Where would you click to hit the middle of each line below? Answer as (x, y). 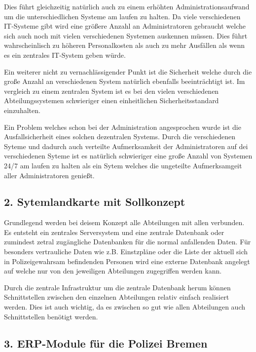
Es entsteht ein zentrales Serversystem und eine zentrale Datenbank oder (114, 232)
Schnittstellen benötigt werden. (51, 316)
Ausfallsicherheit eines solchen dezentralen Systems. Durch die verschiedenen (120, 137)
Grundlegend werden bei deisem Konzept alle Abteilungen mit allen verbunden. (124, 222)
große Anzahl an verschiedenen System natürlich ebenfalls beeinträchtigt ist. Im (125, 81)
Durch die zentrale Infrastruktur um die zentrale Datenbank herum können (117, 287)
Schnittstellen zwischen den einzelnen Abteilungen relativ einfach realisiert (117, 297)
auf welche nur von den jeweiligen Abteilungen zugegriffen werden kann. (113, 271)
